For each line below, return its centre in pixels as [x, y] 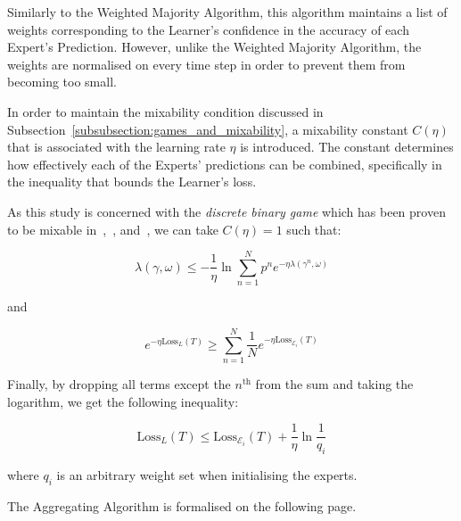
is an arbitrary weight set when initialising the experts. [207, 475]
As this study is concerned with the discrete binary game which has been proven [226, 211]
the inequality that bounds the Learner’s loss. [132, 182]
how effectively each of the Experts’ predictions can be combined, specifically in [225, 164]
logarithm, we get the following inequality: [123, 401]
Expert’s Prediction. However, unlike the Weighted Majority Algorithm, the [214, 47]
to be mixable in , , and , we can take [113, 229]
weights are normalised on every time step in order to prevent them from [206, 64]
